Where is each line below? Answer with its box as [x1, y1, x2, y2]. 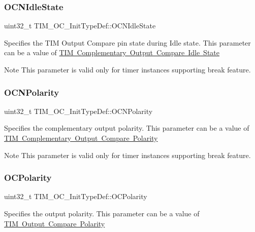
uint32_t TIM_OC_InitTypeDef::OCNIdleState [4, 20, 156, 31]
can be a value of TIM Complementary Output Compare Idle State [4, 47, 219, 58]
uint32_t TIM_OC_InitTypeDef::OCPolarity [4, 191, 147, 202]
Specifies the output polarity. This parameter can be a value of [4, 208, 200, 218]
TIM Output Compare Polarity [4, 218, 105, 228]
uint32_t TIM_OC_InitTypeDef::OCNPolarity [4, 105, 153, 116]
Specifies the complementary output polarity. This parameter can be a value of [4, 123, 249, 133]
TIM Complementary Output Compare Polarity [4, 133, 158, 143]
